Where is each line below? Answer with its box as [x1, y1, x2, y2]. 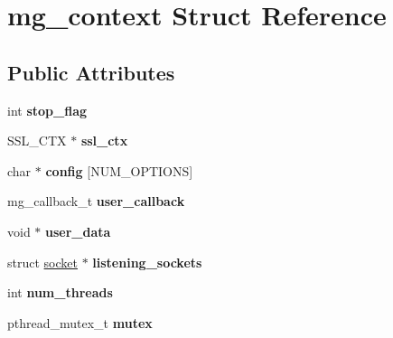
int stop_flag [7, 100, 88, 119]
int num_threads [7, 283, 113, 302]
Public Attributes [7, 58, 175, 86]
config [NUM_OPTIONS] [45, 161, 193, 180]
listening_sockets [92, 252, 202, 271]
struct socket [7, 252, 78, 271]
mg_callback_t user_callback [7, 192, 185, 211]
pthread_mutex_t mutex [7, 313, 153, 332]
